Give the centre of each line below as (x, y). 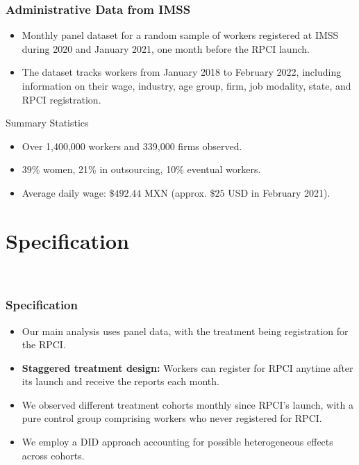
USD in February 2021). (279, 192)
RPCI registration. (61, 99)
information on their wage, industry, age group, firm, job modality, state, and (186, 85)
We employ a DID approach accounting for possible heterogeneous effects (177, 442)
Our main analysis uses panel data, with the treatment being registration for (185, 331)
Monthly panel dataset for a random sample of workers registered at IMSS (180, 35)
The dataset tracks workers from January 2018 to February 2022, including (182, 72)
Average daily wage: (64, 192)
